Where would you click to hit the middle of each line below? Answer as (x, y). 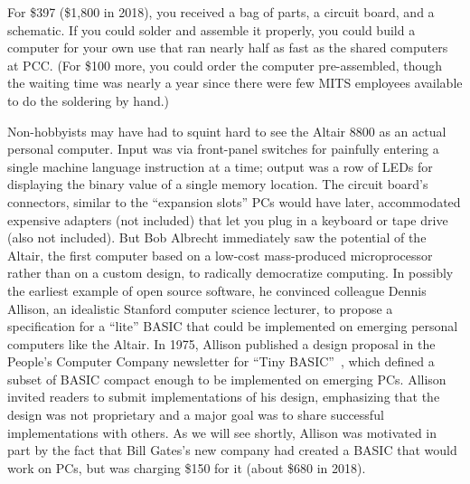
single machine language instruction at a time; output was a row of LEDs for (220, 166)
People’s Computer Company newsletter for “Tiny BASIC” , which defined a (221, 361)
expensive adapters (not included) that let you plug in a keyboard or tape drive (228, 219)
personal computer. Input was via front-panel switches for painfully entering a (223, 149)
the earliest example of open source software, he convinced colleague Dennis (217, 290)
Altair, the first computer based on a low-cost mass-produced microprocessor (220, 255)
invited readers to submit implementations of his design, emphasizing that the (224, 397)
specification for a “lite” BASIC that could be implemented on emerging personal (233, 326)
